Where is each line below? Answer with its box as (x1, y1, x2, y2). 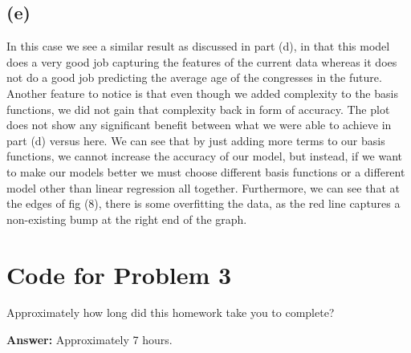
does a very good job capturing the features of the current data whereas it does (6, 53, 397, 70)
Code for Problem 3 (6, 258, 232, 290)
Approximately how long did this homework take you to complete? (6, 304, 335, 321)
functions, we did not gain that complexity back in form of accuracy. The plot (6, 100, 390, 117)
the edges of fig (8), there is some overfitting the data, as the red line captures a (6, 195, 401, 212)
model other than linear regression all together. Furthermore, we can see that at (6, 179, 400, 196)
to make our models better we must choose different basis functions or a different (6, 163, 405, 180)
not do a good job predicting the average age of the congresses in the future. (6, 69, 382, 86)
